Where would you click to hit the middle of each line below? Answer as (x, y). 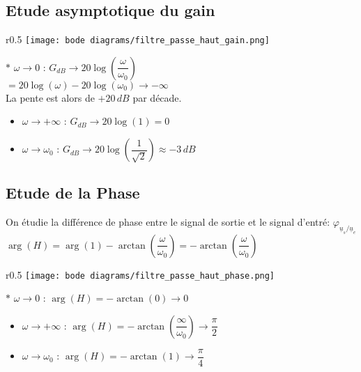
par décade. (157, 97)
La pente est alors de (50, 97)
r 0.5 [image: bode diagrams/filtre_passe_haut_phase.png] (140, 274)
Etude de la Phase (73, 193)
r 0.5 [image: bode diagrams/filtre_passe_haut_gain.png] (138, 39)
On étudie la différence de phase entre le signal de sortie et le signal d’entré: (168, 222)
